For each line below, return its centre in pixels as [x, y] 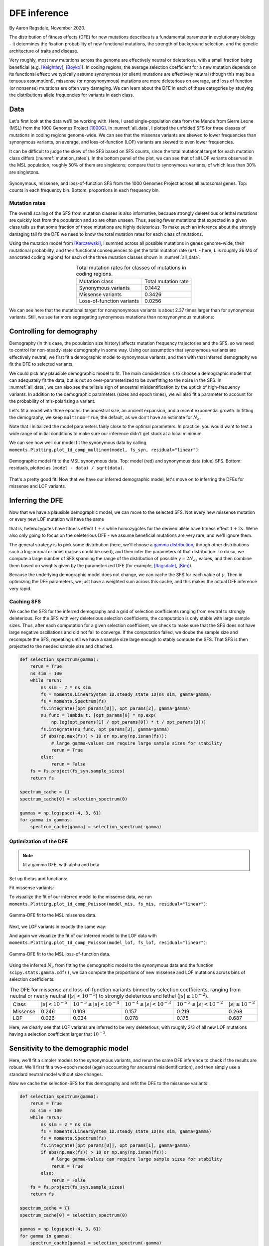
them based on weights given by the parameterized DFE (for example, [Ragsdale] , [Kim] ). [101, 565]
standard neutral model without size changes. [56, 1074]
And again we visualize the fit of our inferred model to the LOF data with [83, 935]
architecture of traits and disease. [44, 51]
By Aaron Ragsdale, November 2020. [47, 28]
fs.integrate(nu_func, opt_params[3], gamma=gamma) [105, 729]
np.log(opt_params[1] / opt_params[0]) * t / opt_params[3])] [129, 722]
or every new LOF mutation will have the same [57, 519]
